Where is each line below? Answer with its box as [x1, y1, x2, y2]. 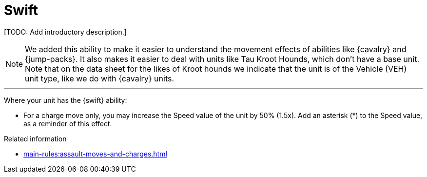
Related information [4, 134, 67, 143]
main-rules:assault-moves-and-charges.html [23, 149, 167, 158]
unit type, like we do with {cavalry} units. [25, 73, 175, 83]
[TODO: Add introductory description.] [4, 27, 127, 36]
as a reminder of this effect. [23, 119, 112, 128]
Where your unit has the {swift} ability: [4, 96, 127, 104]
